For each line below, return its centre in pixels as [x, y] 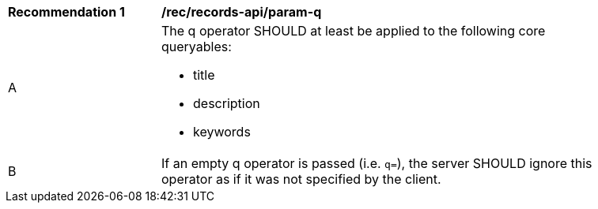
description [227, 103]
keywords [222, 132]
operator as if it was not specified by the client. [301, 179]
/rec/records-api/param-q [242, 12]
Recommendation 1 [66, 12]
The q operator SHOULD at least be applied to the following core [354, 31]
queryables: [197, 47]
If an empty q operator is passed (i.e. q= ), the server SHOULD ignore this [377, 163]
